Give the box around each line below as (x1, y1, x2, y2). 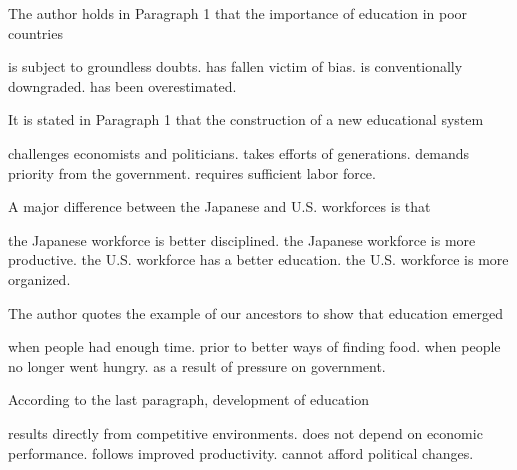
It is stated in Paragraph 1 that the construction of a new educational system (8, 109, 484, 130)
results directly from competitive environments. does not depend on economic (8, 422, 483, 443)
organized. (8, 268, 71, 289)
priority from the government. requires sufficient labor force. (8, 162, 376, 183)
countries (8, 22, 63, 43)
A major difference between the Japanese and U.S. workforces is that (8, 196, 431, 217)
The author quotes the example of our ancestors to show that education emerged (8, 302, 504, 323)
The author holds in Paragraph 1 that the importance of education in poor (8, 3, 468, 23)
